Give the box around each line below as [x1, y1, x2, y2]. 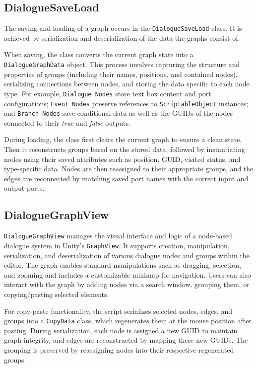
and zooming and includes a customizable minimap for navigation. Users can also [4, 269, 251, 280]
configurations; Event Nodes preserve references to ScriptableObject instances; [4, 98, 249, 108]
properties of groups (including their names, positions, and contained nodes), [4, 69, 238, 79]
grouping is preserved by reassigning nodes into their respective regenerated [4, 344, 234, 355]
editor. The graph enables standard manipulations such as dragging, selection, [4, 260, 241, 270]
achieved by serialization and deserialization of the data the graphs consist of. [4, 32, 240, 43]
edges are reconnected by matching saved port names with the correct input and [4, 173, 249, 183]
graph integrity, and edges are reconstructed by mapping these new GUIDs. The [4, 335, 248, 345]
